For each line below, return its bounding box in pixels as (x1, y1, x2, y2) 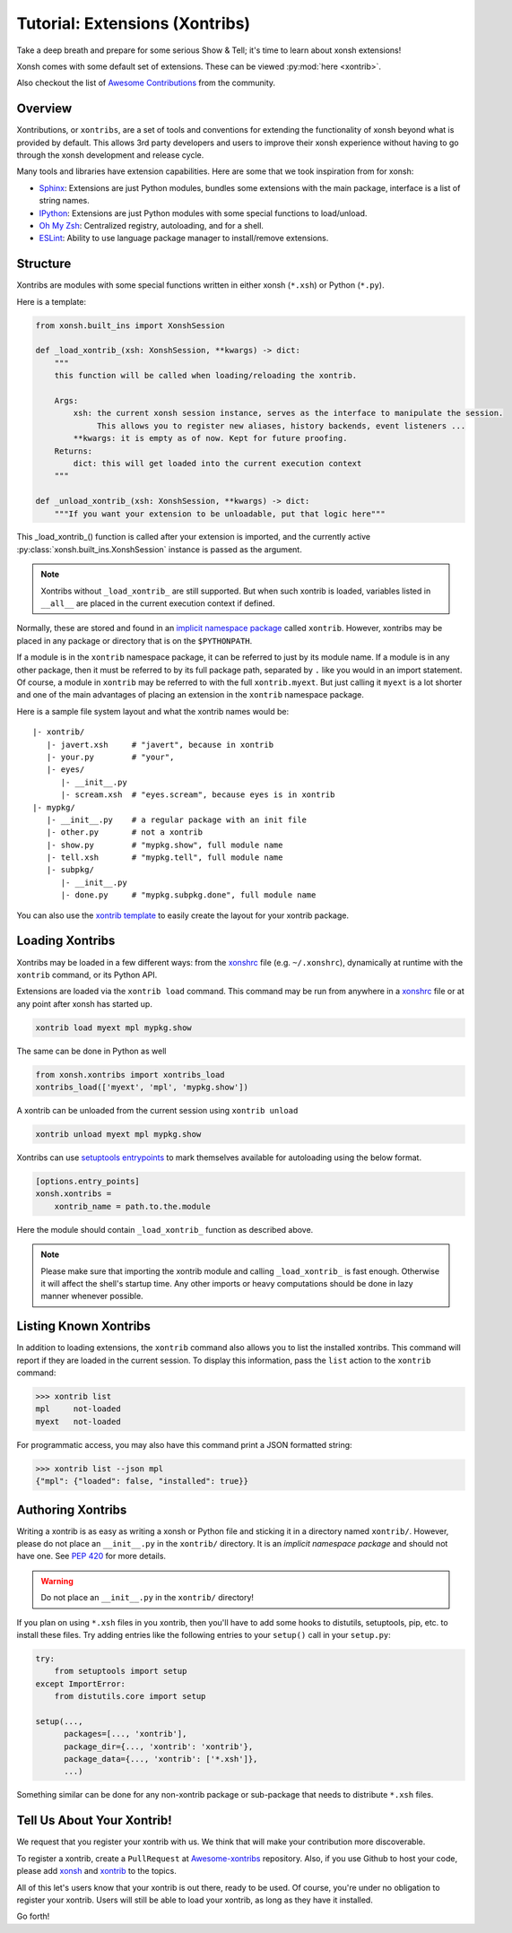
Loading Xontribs (16, 933, 116, 949)
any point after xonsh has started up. (16, 998, 152, 1009)
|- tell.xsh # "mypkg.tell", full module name (46, 853, 283, 862)
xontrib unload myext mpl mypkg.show (35, 1130, 202, 1140)
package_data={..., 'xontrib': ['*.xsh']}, (64, 1754, 258, 1764)
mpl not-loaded (35, 1404, 121, 1414)
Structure (16, 256, 72, 272)
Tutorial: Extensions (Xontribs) (16, 13, 251, 33)
